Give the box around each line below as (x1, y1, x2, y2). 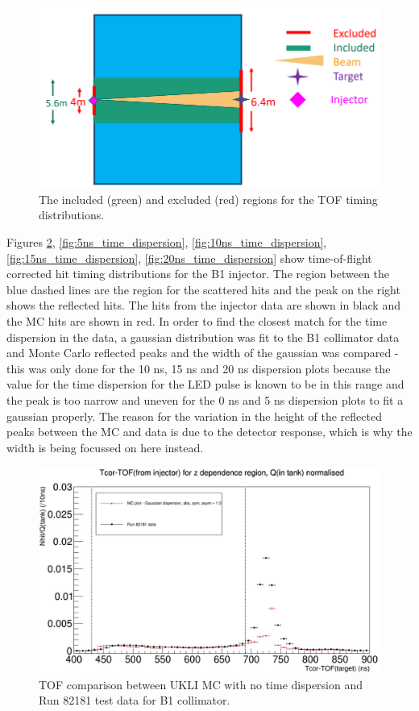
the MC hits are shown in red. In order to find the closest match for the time (6, 313, 388, 330)
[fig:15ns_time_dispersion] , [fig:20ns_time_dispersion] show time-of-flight (6, 249, 372, 266)
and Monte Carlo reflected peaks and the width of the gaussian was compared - (6, 344, 399, 361)
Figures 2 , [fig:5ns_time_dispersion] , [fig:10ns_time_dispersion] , (6, 234, 327, 251)
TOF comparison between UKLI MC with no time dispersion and (39, 676, 363, 692)
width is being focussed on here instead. (6, 439, 204, 455)
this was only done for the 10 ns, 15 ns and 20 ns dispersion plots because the (6, 360, 391, 376)
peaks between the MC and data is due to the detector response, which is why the (6, 423, 413, 440)
